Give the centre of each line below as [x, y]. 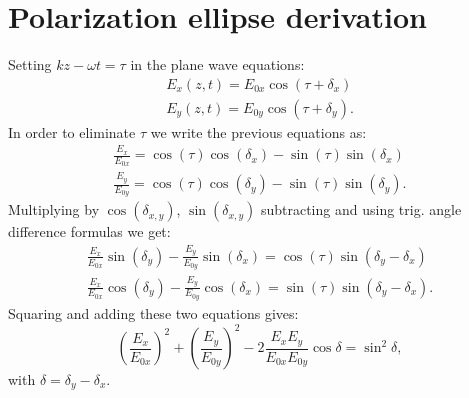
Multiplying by [54, 209]
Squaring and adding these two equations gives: [153, 312]
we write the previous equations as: [258, 131]
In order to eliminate [72, 131]
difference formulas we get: [89, 231]
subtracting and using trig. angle [361, 209]
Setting [30, 64]
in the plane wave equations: [217, 64]
